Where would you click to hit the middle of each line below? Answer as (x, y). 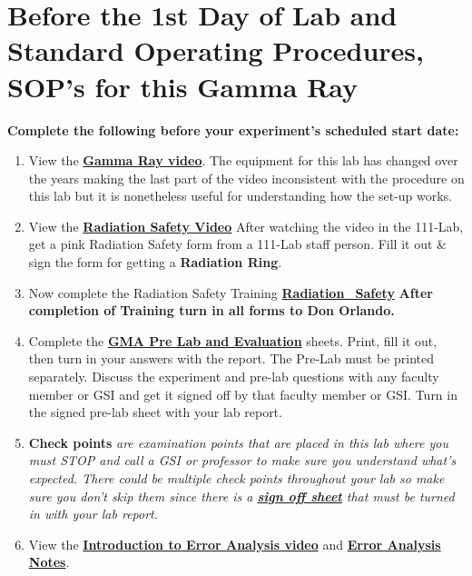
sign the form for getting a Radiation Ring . (155, 262)
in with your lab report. (93, 514)
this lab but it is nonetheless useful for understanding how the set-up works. (241, 196)
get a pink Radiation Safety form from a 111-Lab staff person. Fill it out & (237, 244)
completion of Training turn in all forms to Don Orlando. (211, 310)
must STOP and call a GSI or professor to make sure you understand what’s (242, 460)
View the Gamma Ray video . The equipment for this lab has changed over (243, 160)
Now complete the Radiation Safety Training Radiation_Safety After (231, 292)
